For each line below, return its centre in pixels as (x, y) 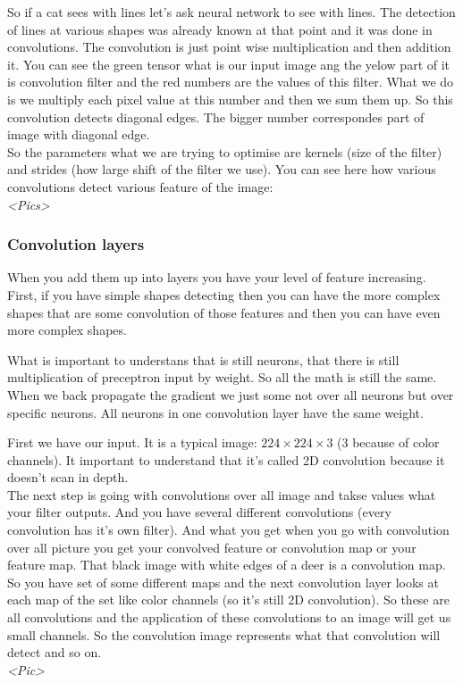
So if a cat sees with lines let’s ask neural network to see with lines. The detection (231, 12)
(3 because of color (388, 442)
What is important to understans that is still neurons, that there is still (203, 359)
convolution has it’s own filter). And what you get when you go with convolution (228, 530)
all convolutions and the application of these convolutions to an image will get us (229, 617)
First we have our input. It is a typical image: (132, 442)
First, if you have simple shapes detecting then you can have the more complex (224, 294)
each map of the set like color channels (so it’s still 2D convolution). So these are (228, 600)
